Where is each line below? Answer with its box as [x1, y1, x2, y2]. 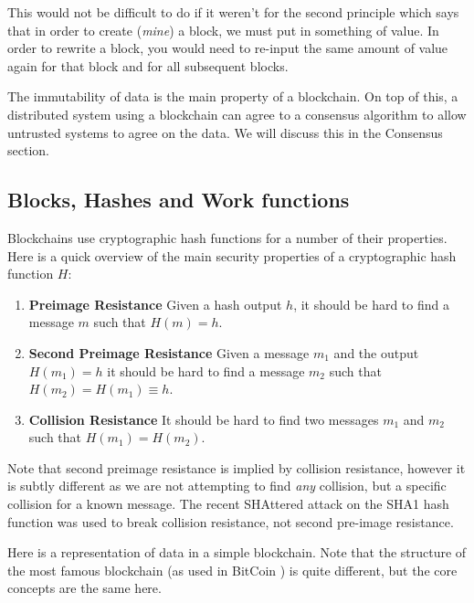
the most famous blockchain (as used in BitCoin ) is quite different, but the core [7, 560, 458, 579]
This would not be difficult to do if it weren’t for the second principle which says [7, 3, 459, 21]
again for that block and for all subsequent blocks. [7, 56, 289, 75]
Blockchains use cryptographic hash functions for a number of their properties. [7, 227, 448, 247]
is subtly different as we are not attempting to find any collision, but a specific [7, 476, 447, 495]
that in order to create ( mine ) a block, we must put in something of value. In [7, 20, 439, 39]
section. [7, 141, 49, 160]
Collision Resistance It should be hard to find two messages [28, 409, 379, 428]
